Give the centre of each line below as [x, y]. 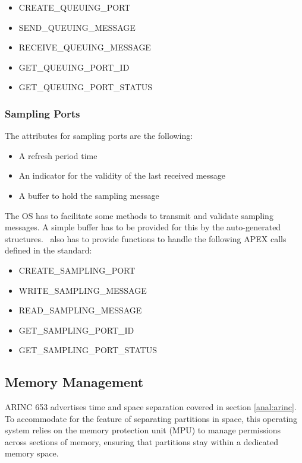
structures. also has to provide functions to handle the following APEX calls [146, 238]
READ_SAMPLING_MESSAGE [80, 310]
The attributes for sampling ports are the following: [99, 136]
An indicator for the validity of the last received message [122, 175]
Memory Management [74, 382]
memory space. [32, 453]
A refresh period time [58, 155]
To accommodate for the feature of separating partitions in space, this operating [151, 418]
